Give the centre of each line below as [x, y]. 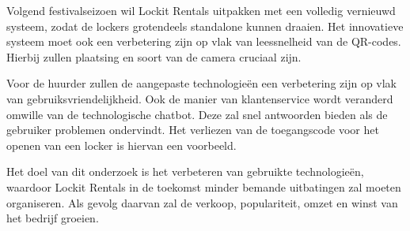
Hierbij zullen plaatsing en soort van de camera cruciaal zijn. [154, 56]
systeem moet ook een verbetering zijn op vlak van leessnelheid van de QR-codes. [204, 41]
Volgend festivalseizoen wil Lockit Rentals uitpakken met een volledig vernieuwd [201, 10]
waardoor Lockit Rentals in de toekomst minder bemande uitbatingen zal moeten [204, 186]
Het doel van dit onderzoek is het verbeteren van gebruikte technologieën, [185, 171]
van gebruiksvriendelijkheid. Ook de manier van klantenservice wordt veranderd [200, 98]
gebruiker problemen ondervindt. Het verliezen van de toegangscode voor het [193, 130]
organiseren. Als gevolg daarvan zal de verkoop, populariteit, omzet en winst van [202, 202]
